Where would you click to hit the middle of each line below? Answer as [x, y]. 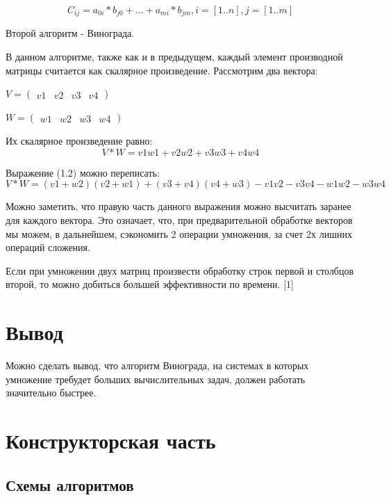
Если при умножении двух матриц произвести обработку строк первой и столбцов [180, 270]
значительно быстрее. [51, 393]
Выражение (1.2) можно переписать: [83, 172]
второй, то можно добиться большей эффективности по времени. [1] [150, 284]
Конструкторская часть [111, 441]
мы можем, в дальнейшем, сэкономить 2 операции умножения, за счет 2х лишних [179, 233]
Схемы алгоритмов [70, 484]
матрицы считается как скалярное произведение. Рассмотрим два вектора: [162, 70]
